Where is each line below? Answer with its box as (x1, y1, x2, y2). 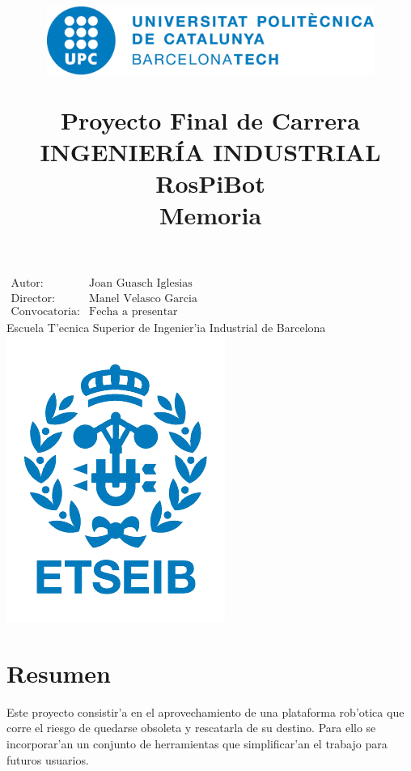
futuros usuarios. (6, 751, 89, 768)
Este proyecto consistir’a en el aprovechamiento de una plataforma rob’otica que (6, 703, 405, 720)
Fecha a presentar (89, 306, 178, 318)
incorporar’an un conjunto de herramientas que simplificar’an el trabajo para (6, 735, 388, 752)
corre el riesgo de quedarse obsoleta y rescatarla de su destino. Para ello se (6, 719, 376, 736)
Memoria (159, 198, 262, 232)
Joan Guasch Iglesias (89, 278, 193, 290)
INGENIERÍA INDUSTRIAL (40, 134, 381, 168)
